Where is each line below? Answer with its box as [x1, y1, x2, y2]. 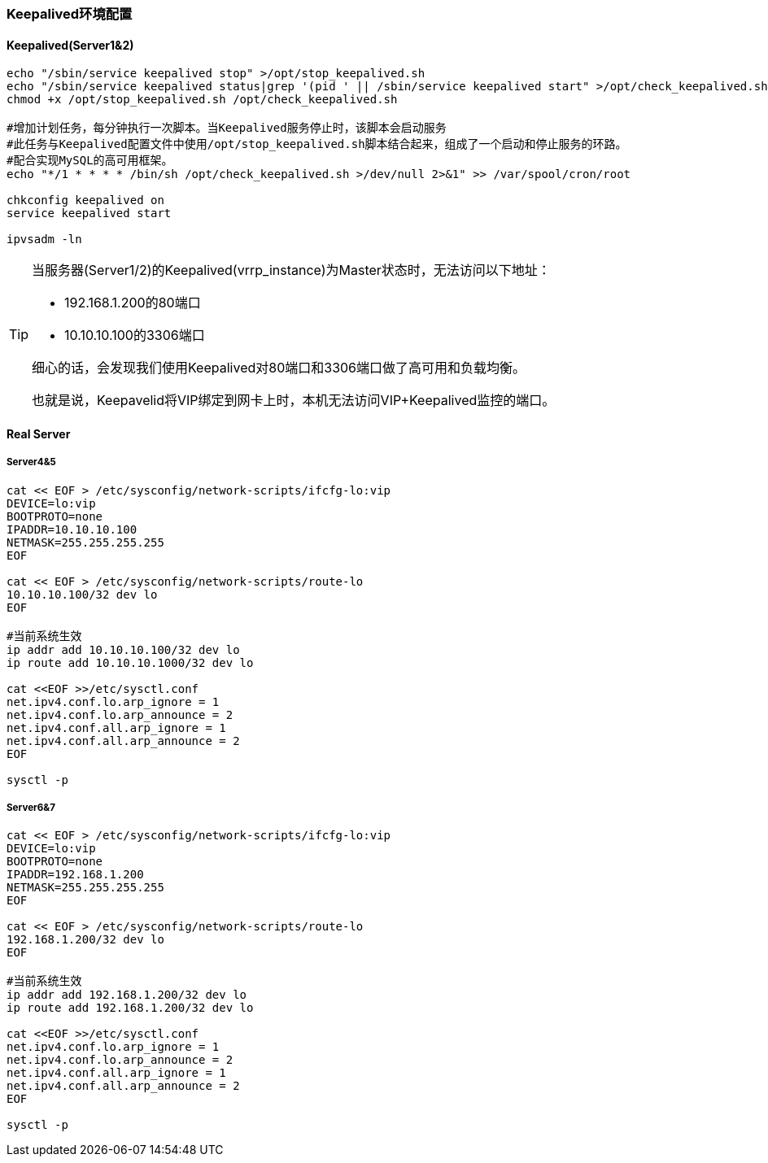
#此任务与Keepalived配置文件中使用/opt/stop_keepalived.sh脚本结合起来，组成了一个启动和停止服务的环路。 [7, 137, 627, 151]
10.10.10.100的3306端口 [64, 327, 205, 344]
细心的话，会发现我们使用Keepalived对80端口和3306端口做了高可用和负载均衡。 [32, 359, 526, 377]
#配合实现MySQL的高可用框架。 [7, 154, 173, 168]
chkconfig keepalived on [7, 194, 164, 207]
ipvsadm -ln [7, 233, 82, 246]
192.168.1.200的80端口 [64, 294, 201, 311]
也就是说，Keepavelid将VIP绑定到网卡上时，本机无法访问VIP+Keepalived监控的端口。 [32, 392, 556, 409]
